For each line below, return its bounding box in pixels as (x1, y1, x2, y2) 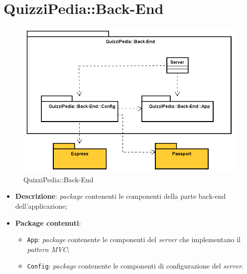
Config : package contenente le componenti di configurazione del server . (27, 261, 244, 271)
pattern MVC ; (27, 244, 70, 254)
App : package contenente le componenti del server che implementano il (27, 234, 241, 245)
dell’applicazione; (15, 201, 68, 211)
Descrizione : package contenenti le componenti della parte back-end (15, 191, 226, 201)
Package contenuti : (15, 217, 81, 228)
